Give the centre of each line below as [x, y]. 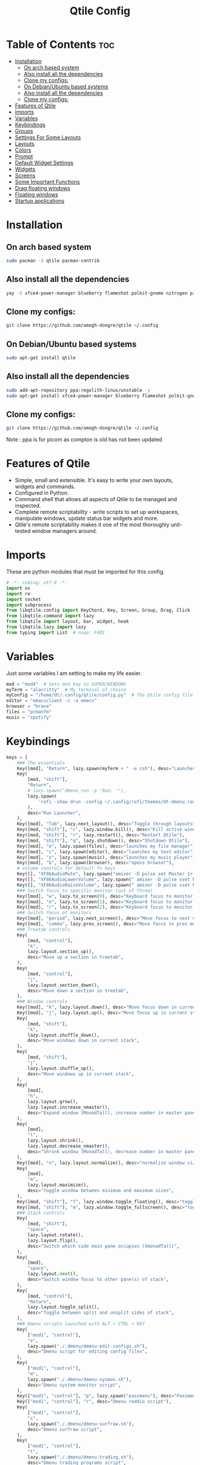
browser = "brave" [29, 706]
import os [18, 588]
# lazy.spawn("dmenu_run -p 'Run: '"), [77, 790]
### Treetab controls [43, 929]
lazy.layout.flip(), [53, 1240]
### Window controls [42, 1002]
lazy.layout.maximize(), [58, 1185]
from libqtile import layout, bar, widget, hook [68, 622]
